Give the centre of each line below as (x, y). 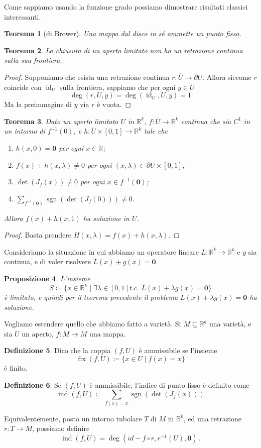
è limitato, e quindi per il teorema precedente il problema (91, 297)
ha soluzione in (106, 218)
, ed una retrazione (213, 418)
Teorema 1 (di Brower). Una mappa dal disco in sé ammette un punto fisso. (123, 33)
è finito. (16, 368)
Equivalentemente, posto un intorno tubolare (73, 418)
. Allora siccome (227, 77)
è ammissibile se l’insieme (178, 350)
